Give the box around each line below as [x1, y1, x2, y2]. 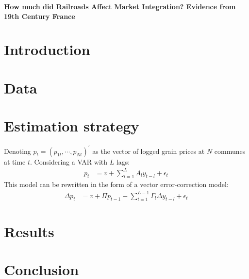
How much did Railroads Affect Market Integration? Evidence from [4, 1, 236, 11]
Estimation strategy [4, 116, 139, 136]
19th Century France [4, 11, 75, 21]
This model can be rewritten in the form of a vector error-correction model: [4, 179, 229, 189]
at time [4, 156, 26, 167]
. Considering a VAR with [30, 156, 108, 167]
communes [214, 146, 246, 156]
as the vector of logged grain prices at [92, 146, 205, 156]
